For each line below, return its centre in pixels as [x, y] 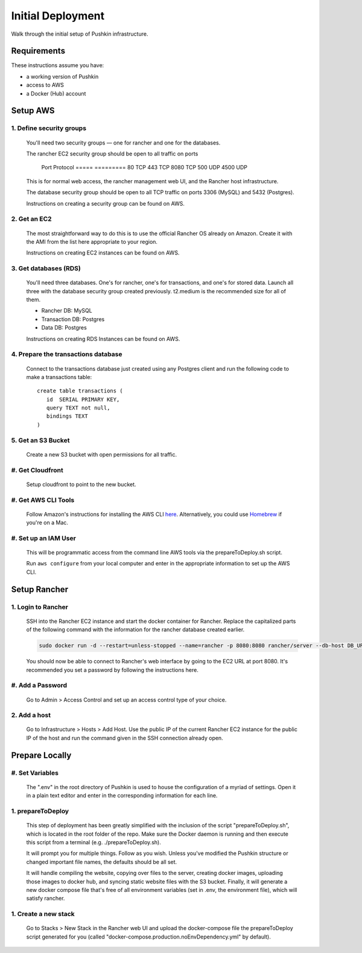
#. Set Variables [35, 773]
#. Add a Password [39, 685]
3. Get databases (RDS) [46, 268]
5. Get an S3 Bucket [40, 440]
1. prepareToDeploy [40, 811]
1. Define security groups [49, 128]
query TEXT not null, [78, 408]
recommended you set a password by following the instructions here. [112, 670]
